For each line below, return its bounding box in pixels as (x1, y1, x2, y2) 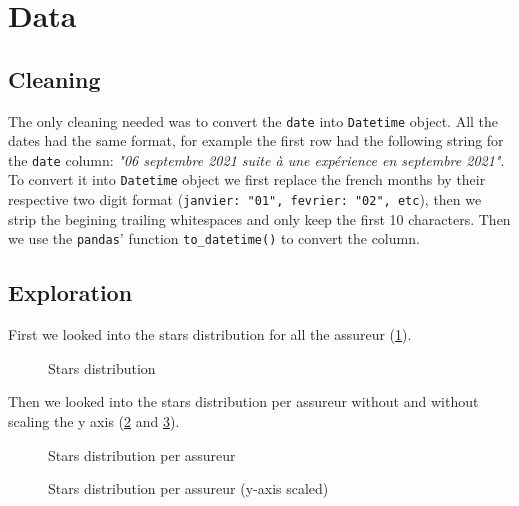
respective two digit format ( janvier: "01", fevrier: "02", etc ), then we (8, 189, 482, 210)
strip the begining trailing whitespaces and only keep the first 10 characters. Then (8, 208, 511, 229)
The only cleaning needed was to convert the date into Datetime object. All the (8, 110, 499, 131)
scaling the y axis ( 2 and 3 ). (8, 411, 180, 432)
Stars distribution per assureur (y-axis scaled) (48, 478, 329, 499)
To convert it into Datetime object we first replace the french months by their (8, 169, 486, 190)
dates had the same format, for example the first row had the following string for (8, 130, 504, 151)
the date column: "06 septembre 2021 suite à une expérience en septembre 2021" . (8, 149, 505, 170)
